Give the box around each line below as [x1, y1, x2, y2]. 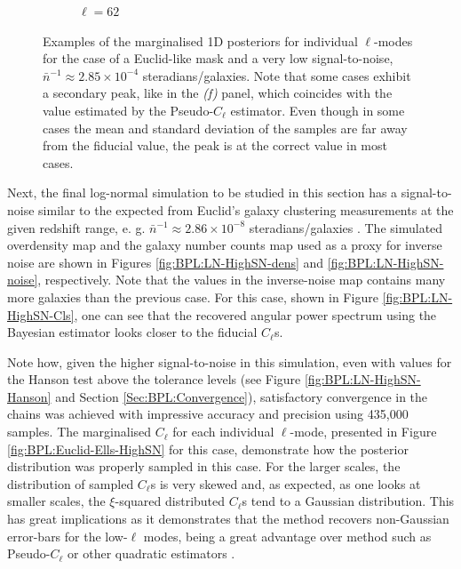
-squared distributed [115, 492, 226, 510]
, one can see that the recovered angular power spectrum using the [74, 305, 437, 324]
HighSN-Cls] [7, 305, 75, 324]
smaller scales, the [7, 492, 106, 510]
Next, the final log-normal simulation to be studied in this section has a [7, 183, 398, 202]
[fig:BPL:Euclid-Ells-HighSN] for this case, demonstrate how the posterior [7, 439, 409, 458]
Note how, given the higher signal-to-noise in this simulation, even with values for [7, 352, 452, 371]
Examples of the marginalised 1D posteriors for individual [43, 31, 358, 50]
